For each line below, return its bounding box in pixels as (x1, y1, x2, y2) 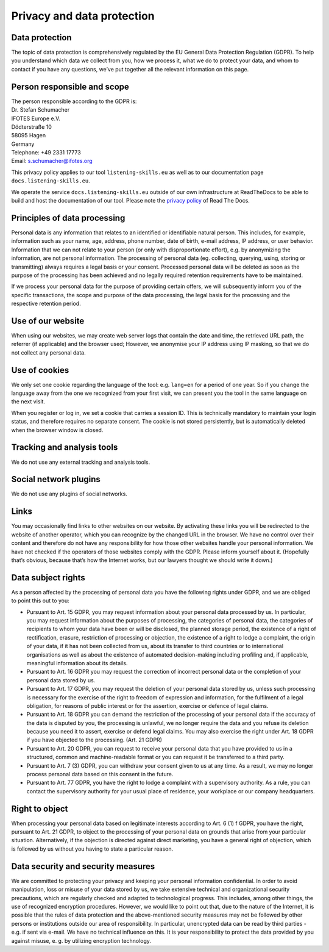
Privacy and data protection (11, 9, 155, 23)
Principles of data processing (11, 212, 126, 223)
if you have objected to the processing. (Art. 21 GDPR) (26, 736, 163, 744)
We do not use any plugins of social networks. (11, 490, 127, 497)
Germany (11, 140, 35, 148)
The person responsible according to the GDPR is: (11, 98, 137, 105)
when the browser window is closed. (11, 426, 104, 433)
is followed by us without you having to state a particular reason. (11, 845, 174, 853)
